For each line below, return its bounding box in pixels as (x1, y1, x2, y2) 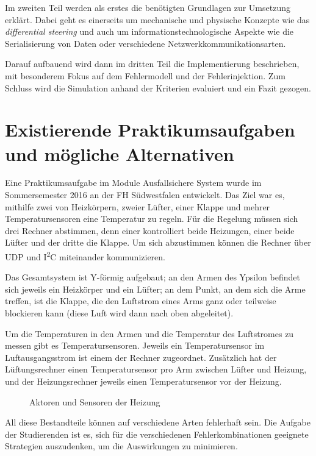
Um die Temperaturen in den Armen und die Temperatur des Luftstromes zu (5, 327, 294, 340)
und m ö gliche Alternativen (5, 141, 234, 166)
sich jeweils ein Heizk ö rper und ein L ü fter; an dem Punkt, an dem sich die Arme (5, 282, 306, 295)
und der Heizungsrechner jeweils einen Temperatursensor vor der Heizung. (5, 375, 282, 388)
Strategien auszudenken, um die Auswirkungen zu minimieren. (5, 440, 238, 452)
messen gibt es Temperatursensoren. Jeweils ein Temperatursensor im (5, 339, 265, 352)
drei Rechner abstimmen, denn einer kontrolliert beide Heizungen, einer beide (5, 224, 295, 237)
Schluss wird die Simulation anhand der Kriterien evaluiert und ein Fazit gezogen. (5, 81, 311, 94)
